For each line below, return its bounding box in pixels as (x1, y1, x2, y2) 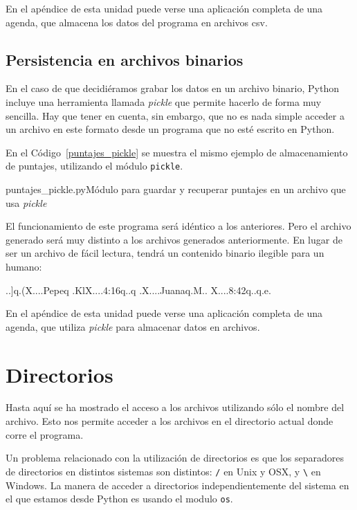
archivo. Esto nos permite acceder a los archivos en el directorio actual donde (6, 414, 333, 428)
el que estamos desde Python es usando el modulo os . (6, 491, 233, 506)
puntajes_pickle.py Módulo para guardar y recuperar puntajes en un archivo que (6, 182, 346, 197)
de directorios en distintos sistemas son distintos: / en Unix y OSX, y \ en (6, 464, 321, 478)
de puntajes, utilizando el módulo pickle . (6, 158, 183, 173)
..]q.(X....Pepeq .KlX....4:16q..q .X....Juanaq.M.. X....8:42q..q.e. (6, 282, 271, 297)
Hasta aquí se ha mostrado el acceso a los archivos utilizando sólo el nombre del (6, 400, 345, 415)
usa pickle (6, 195, 47, 210)
